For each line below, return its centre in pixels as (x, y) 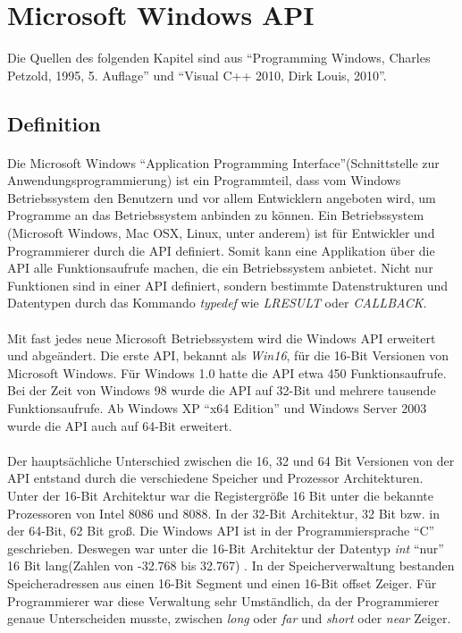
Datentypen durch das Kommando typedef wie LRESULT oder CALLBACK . (217, 303)
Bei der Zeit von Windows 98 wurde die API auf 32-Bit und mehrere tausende (222, 390)
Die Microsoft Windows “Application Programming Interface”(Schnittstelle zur (223, 162)
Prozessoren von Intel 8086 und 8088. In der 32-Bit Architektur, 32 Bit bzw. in (223, 513)
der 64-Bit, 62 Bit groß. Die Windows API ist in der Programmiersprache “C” (221, 531)
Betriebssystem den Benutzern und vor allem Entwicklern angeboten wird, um (222, 197)
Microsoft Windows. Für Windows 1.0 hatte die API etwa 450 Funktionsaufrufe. (227, 372)
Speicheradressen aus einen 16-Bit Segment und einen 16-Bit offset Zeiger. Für (222, 582)
